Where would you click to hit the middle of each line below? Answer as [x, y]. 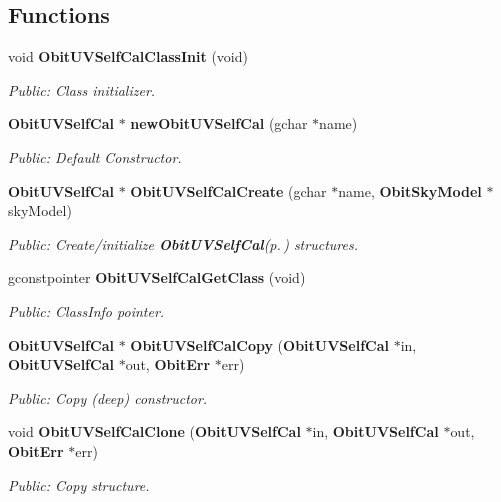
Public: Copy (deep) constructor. [108, 397]
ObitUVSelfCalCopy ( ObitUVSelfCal [259, 344]
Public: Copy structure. [79, 484]
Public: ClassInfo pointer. [86, 310]
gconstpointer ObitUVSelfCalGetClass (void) [157, 277]
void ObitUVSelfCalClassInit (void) [128, 56]
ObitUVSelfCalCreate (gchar [228, 190]
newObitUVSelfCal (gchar [219, 123]
